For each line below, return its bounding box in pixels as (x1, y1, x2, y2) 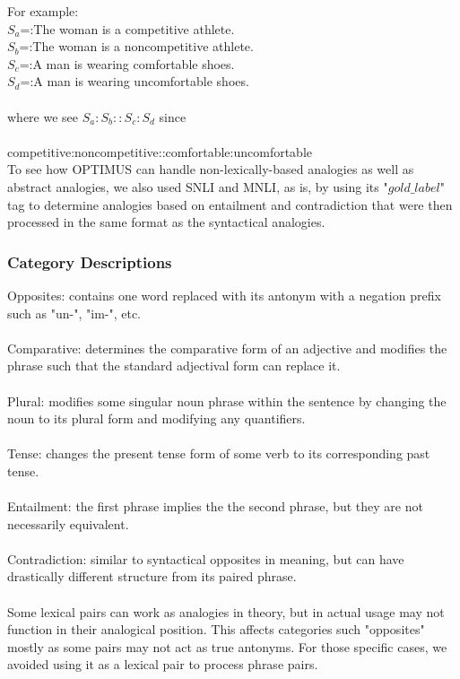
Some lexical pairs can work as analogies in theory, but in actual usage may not (7, 602, 445, 621)
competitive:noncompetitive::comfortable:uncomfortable (7, 142, 313, 161)
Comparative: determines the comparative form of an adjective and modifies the (7, 338, 447, 357)
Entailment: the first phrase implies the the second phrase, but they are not (7, 497, 423, 516)
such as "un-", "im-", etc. (7, 303, 142, 322)
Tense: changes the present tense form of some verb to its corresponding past (7, 444, 430, 463)
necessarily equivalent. (7, 514, 129, 533)
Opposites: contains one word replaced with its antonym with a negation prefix (7, 285, 441, 304)
